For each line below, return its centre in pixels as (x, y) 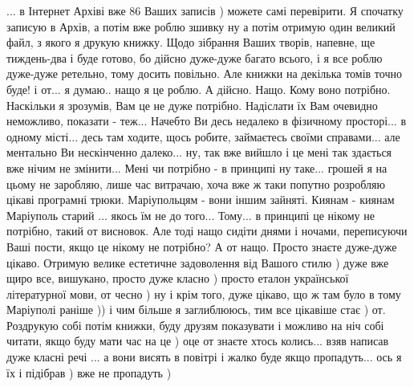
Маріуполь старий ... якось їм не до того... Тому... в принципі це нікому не (191, 215)
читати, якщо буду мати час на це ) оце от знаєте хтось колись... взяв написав (198, 341)
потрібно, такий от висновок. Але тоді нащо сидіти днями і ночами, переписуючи (207, 231)
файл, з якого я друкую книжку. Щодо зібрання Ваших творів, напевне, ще (191, 42)
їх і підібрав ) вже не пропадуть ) (89, 372)
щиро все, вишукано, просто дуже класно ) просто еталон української (178, 278)
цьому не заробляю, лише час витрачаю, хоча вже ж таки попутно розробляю (196, 183)
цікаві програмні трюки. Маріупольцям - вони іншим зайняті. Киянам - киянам (201, 200)
